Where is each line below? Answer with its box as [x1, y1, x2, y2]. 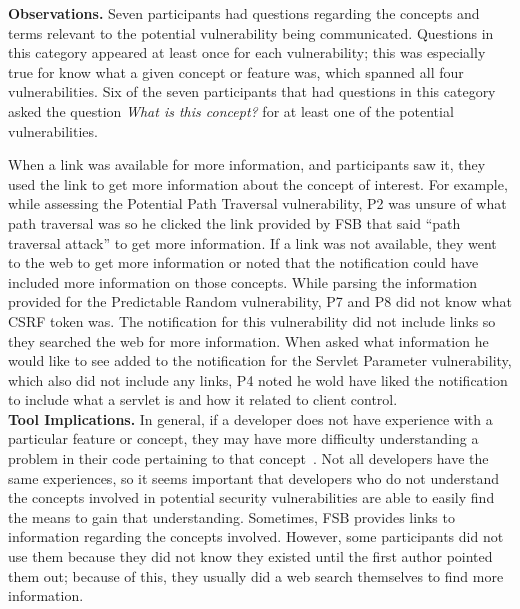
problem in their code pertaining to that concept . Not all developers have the [8, 448, 489, 469]
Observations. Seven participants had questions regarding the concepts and [8, 3, 480, 23]
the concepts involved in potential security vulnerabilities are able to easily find [8, 487, 495, 508]
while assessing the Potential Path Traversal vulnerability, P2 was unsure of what [8, 193, 507, 214]
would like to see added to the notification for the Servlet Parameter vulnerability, [8, 350, 512, 371]
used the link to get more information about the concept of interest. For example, [8, 173, 508, 194]
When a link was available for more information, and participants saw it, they [8, 154, 486, 175]
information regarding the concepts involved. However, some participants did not [8, 526, 504, 547]
